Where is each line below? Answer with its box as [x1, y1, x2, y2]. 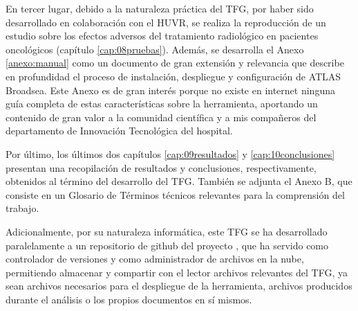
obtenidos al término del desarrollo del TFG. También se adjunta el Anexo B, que [6, 174, 352, 188]
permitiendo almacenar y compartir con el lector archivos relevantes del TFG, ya [6, 265, 348, 279]
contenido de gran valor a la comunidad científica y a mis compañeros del [6, 109, 317, 124]
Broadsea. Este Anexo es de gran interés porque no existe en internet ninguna [6, 82, 335, 97]
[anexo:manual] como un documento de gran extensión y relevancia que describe [6, 55, 344, 70]
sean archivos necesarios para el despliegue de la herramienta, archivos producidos [6, 278, 352, 293]
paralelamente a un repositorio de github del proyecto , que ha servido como [6, 238, 329, 252]
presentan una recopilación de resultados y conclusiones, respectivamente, [6, 160, 317, 175]
